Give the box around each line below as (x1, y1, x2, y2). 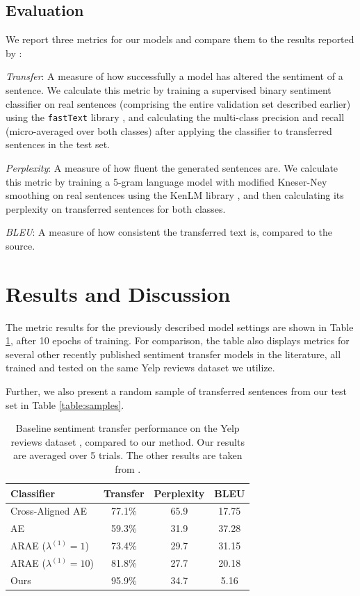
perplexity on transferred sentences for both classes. (6, 201, 226, 216)
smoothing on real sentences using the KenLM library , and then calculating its (6, 188, 344, 202)
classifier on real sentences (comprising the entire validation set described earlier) (6, 96, 351, 111)
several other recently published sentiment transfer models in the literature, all (6, 346, 341, 361)
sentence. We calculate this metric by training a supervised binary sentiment (6, 82, 332, 97)
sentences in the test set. (6, 137, 110, 152)
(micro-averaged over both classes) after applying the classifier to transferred (6, 123, 332, 138)
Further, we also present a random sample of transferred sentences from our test (6, 384, 347, 398)
